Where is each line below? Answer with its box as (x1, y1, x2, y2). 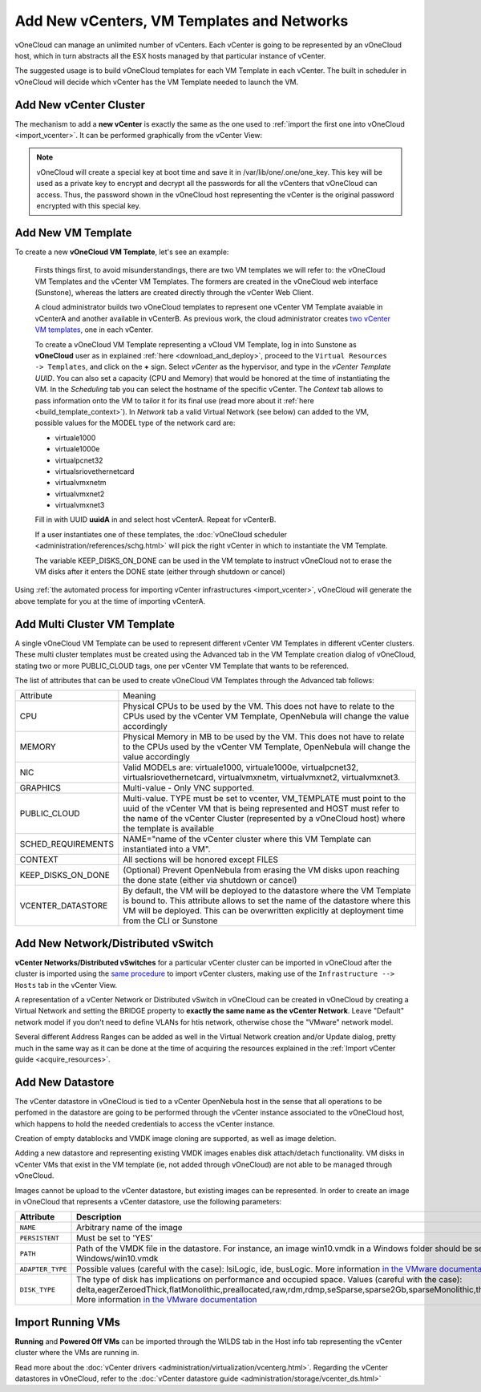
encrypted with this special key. (36, 200, 141, 210)
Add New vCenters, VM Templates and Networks (14, 12, 349, 30)
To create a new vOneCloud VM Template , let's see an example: (14, 247, 229, 257)
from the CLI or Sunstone (123, 915, 218, 926)
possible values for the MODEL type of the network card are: (34, 418, 236, 428)
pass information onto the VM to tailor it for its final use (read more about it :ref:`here (34, 395, 314, 405)
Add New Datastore (14, 1075, 115, 1089)
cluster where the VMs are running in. (14, 1348, 139, 1358)
